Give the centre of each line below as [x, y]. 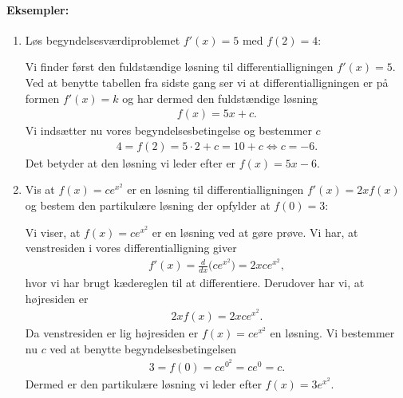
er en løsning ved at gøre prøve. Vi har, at [255, 232]
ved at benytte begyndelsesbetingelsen [143, 348]
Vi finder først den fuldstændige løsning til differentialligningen [179, 67]
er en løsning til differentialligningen [215, 189]
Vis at [40, 189]
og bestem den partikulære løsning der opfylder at [148, 205]
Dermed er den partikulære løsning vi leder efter [143, 383]
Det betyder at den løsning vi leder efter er [130, 162]
